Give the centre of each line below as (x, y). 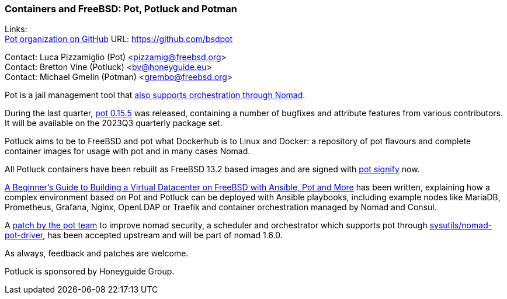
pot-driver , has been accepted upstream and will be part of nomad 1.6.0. (144, 235)
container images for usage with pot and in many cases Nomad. (128, 151)
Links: (16, 29)
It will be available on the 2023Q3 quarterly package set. (114, 123)
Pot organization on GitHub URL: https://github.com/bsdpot (119, 39)
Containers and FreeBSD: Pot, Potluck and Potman (121, 9)
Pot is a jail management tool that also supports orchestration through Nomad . (155, 95)
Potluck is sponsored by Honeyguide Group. (90, 272)
